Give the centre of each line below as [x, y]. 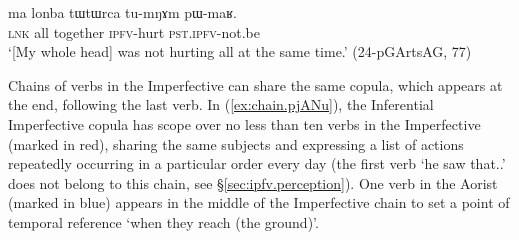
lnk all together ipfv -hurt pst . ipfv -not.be [134, 31]
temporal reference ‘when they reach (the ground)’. [163, 221]
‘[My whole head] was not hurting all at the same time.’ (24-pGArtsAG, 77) [240, 51]
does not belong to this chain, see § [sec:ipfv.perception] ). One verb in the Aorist [253, 182]
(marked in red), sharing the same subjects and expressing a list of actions [236, 143]
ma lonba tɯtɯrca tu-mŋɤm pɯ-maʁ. [122, 12]
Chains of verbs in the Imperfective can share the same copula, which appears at [255, 84]
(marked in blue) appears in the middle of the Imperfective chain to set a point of [259, 202]
